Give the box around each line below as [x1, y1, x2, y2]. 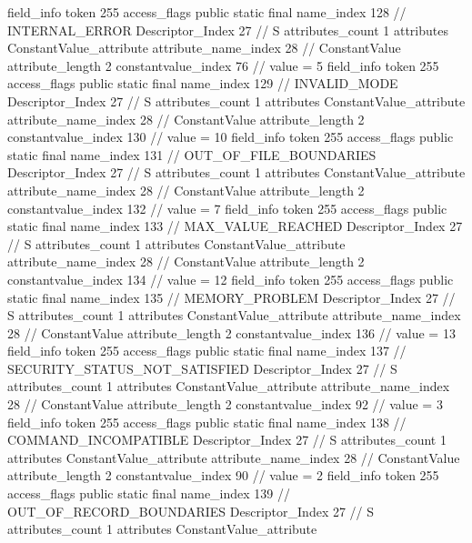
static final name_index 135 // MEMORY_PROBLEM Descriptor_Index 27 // [7, 287, 456, 307]
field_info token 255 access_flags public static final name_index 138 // [7, 412, 407, 431]
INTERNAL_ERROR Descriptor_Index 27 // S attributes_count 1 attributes [7, 20, 448, 39]
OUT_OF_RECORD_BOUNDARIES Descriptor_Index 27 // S [7, 501, 375, 520]
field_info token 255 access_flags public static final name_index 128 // [7, 3, 407, 21]
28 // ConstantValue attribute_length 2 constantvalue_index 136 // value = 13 [7, 323, 456, 342]
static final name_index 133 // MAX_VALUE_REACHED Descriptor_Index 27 [7, 216, 463, 236]
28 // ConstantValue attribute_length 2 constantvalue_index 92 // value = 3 [7, 395, 443, 414]
